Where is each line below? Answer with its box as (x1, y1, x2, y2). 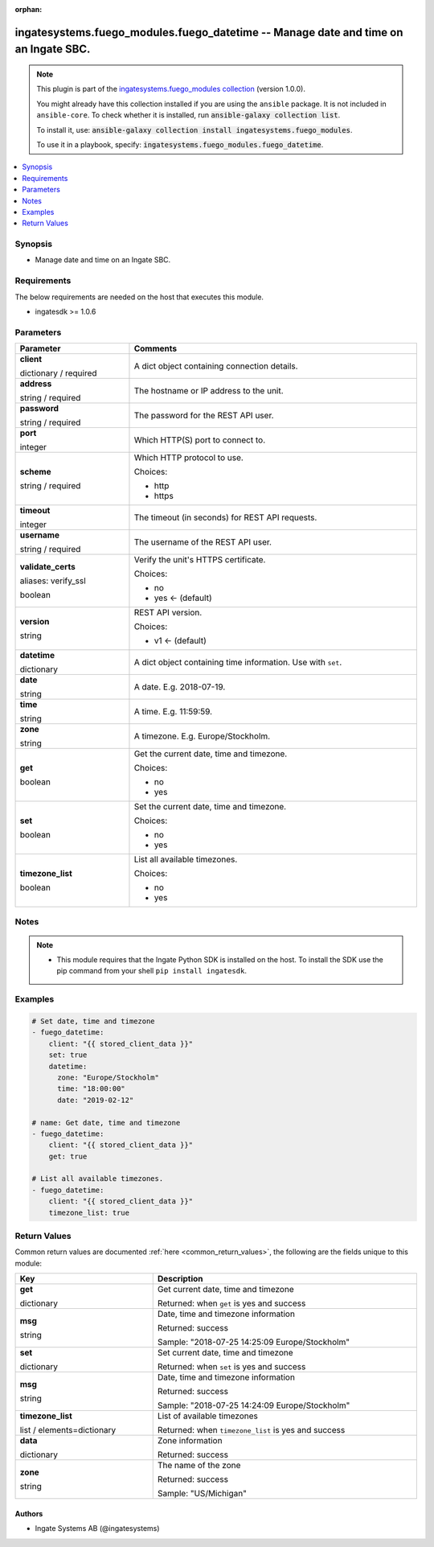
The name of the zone (157, 1460, 241, 1471)
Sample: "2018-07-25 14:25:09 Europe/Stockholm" (157, 1336, 350, 1347)
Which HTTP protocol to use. (133, 452, 244, 463)
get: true (48, 1151, 88, 1161)
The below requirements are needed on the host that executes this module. (14, 292, 264, 302)
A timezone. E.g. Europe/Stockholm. (133, 730, 271, 742)
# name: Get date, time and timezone (31, 1118, 181, 1127)
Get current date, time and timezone (157, 1284, 294, 1295)
